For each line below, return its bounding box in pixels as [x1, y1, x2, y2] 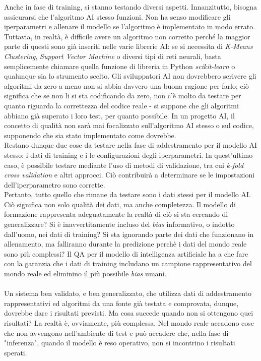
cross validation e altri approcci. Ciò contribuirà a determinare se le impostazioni [4, 169, 255, 180]
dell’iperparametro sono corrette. [4, 179, 105, 190]
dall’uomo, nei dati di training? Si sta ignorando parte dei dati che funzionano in [4, 228, 254, 239]
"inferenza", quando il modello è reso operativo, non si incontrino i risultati [4, 337, 235, 348]
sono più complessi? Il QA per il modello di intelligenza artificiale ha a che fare [4, 248, 248, 259]
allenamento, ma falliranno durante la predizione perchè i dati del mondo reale [4, 238, 247, 249]
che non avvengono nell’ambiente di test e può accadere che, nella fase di [4, 327, 229, 338]
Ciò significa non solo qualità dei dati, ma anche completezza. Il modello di [4, 199, 236, 209]
